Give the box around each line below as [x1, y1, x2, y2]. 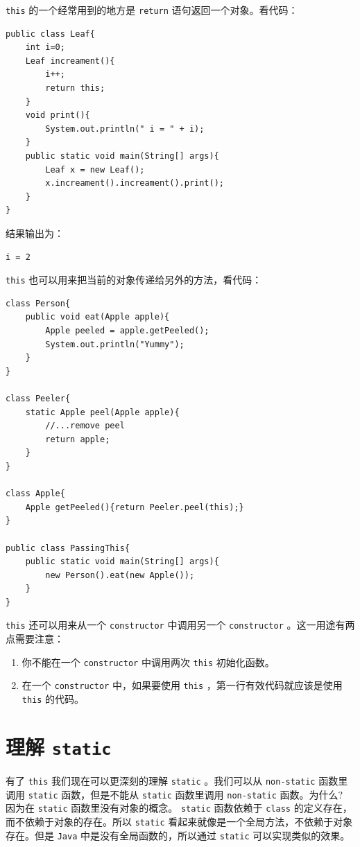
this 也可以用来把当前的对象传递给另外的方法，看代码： [6, 272, 262, 287]
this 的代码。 [22, 692, 85, 706]
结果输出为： [6, 225, 64, 240]
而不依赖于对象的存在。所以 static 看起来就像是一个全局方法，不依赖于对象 [6, 814, 353, 828]
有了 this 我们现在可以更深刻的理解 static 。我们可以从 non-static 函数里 [6, 773, 348, 787]
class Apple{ [6, 489, 65, 499]
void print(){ [25, 110, 90, 121]
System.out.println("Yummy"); [45, 339, 185, 349]
